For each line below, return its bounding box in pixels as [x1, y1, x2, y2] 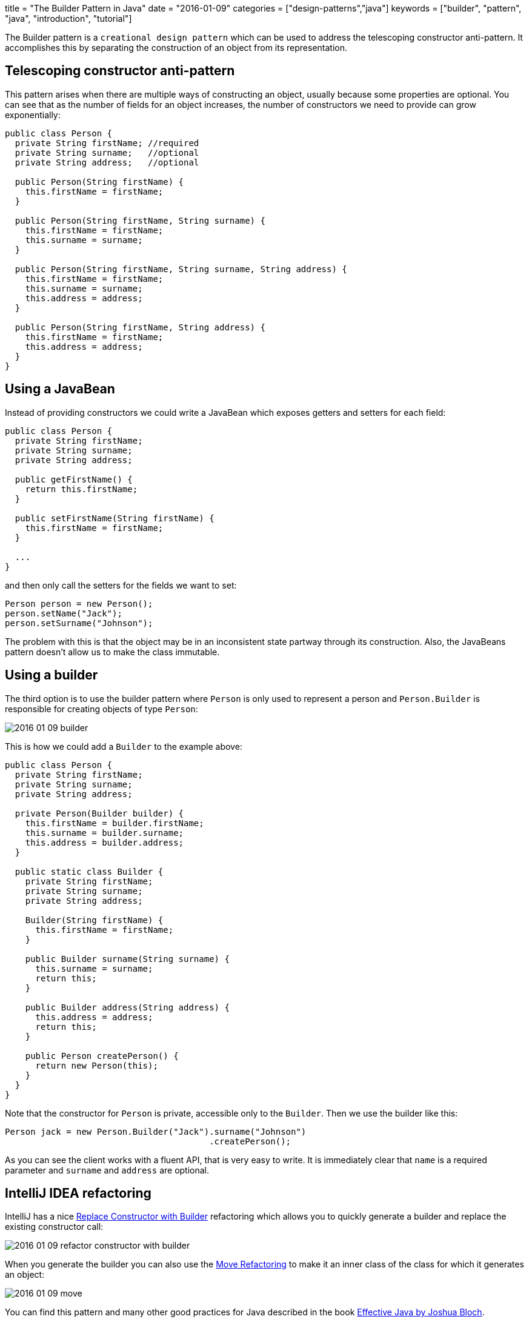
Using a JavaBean [5, 381, 115, 397]
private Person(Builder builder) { [15, 808, 184, 818]
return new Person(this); [35, 1060, 158, 1070]
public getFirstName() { [15, 474, 133, 484]
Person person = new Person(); [5, 598, 153, 609]
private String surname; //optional [15, 147, 199, 158]
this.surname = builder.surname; [25, 827, 184, 838]
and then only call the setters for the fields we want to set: [5, 579, 237, 590]
